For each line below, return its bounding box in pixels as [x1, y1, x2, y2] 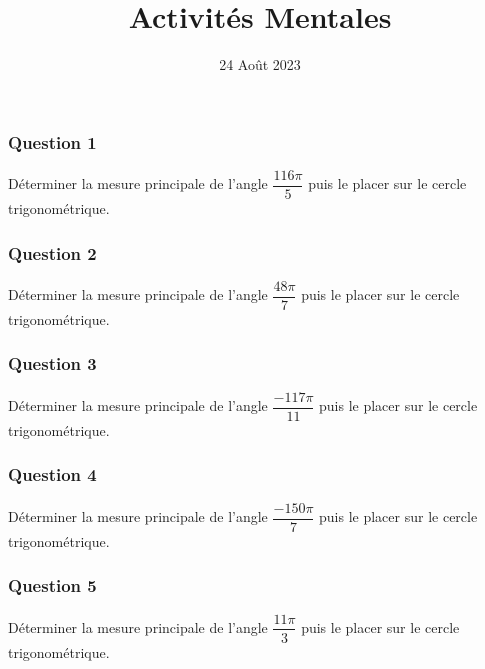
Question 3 [8, 351, 97, 376]
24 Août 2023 [219, 54, 301, 75]
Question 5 [8, 573, 97, 598]
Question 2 [8, 240, 97, 265]
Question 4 [8, 462, 97, 487]
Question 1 [8, 129, 97, 154]
